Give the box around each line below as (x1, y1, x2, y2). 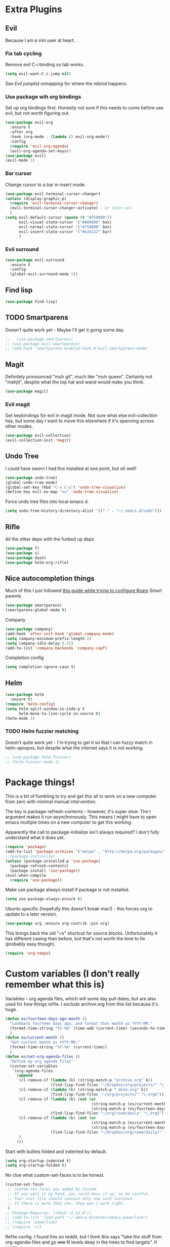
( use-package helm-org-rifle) (5, 560, 69, 565)
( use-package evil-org (5, 120, 53, 125)
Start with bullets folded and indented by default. (5, 1148, 107, 1154)
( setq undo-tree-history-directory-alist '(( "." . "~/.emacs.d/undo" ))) (5, 509, 162, 514)
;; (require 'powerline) (5, 1220, 58, 1225)
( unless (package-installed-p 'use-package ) (5, 858, 101, 864)
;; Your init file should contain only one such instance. (7, 1196, 135, 1201)
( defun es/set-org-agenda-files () (5, 1054, 80, 1059)
